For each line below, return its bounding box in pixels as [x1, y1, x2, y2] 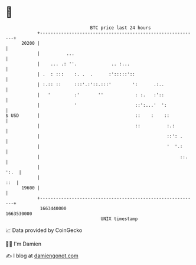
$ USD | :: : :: [5, 112, 169, 119]
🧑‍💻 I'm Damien [5, 240, 42, 247]
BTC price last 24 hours [90, 25, 151, 31]
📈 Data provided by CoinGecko [5, 227, 83, 234]
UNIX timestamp [100, 215, 138, 222]
